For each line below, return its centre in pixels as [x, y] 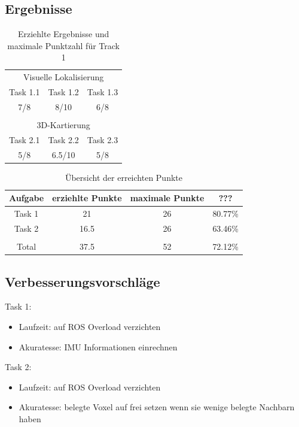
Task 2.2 [63, 139]
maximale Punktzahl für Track [63, 45]
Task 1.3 [103, 92]
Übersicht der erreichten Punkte [123, 177]
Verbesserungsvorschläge [83, 281]
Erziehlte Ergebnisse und [63, 34]
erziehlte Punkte [87, 198]
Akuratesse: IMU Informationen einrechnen [98, 346]
